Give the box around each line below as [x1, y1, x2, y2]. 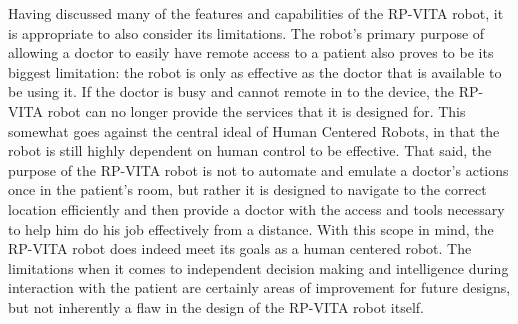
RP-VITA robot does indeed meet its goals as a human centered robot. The [8, 238, 472, 259]
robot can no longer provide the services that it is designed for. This [47, 100, 466, 121]
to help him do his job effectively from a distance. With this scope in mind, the [8, 218, 494, 239]
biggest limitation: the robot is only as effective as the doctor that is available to [8, 61, 502, 82]
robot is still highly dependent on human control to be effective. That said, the [8, 140, 492, 161]
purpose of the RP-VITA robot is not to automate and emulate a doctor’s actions [8, 159, 509, 180]
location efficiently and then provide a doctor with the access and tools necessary [8, 198, 505, 219]
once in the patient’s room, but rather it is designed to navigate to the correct [8, 179, 487, 200]
